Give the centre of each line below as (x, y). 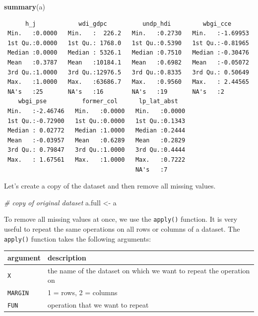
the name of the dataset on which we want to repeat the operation (149, 270)
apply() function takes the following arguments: (78, 238)
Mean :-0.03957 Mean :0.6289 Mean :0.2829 (97, 140)
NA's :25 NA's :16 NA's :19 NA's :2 (116, 92)
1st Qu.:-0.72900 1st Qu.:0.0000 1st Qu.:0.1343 (97, 121)
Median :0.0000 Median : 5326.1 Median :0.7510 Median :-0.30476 (128, 53)
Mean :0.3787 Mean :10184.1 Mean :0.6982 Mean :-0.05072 (128, 62)
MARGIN (18, 293)
